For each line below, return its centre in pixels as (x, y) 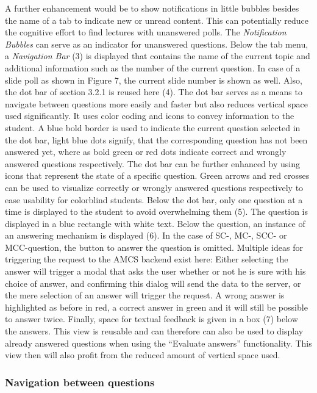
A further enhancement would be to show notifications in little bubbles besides (152, 8)
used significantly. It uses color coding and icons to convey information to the (150, 116)
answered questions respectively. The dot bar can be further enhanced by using (152, 163)
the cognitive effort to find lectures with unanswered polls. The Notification (146, 32)
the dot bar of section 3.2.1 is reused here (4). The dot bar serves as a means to (154, 92)
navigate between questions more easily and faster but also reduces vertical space (156, 103)
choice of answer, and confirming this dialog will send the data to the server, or (153, 283)
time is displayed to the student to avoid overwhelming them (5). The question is (156, 211)
